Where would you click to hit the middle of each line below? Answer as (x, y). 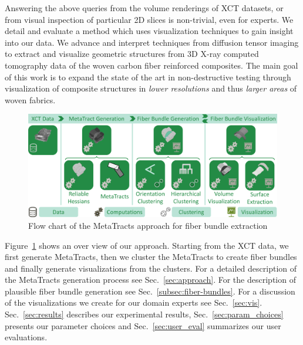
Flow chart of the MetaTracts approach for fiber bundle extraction (148, 225)
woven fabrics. (30, 99)
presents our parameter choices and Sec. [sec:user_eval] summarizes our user (143, 325)
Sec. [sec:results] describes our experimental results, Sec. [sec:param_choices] (144, 314)
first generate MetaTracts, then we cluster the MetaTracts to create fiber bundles (151, 257)
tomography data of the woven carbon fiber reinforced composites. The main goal (151, 65)
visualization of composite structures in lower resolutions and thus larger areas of (151, 88)
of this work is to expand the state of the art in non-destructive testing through (148, 77)
